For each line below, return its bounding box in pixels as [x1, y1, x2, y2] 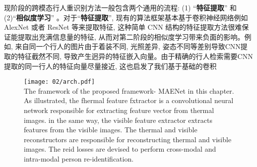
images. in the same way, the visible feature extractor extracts [24, 114, 212, 125]
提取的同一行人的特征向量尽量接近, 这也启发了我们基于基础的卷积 [4, 60, 217, 71]
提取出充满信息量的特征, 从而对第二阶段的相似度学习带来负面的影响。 [17, 31, 245, 42]
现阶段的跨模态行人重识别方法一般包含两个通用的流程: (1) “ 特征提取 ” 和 [4, 2, 237, 12]
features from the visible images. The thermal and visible [24, 124, 197, 135]
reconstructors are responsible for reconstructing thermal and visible [24, 134, 232, 144]
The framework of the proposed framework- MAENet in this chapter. [24, 85, 234, 96]
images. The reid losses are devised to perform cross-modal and [24, 144, 216, 154]
